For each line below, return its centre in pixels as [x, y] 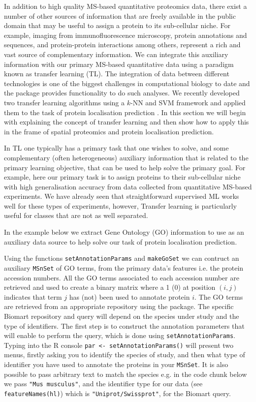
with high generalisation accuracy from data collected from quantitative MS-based [128, 186]
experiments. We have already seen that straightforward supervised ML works [122, 196]
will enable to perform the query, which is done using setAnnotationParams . [120, 335]
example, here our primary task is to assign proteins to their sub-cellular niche [122, 177]
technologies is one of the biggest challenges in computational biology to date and [127, 83]
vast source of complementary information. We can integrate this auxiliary [116, 54]
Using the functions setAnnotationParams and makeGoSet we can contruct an [122, 258]
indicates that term [33, 296]
